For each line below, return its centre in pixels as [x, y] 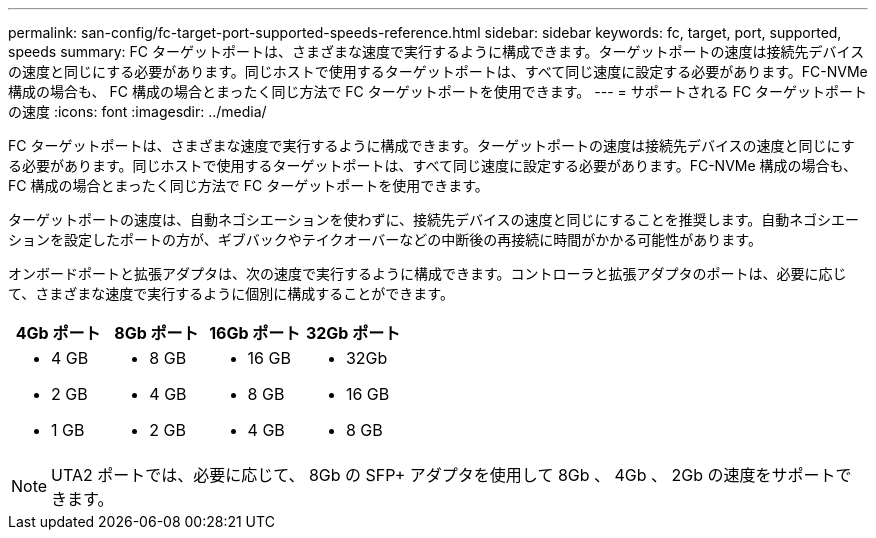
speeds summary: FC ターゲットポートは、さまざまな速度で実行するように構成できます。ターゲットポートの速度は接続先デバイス [436, 51]
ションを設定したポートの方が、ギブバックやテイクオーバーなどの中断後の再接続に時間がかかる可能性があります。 [385, 239]
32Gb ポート [353, 333]
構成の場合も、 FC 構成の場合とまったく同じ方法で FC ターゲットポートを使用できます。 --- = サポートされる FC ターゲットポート [438, 91]
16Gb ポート [255, 333]
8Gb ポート [156, 333]
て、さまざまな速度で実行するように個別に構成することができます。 [231, 293]
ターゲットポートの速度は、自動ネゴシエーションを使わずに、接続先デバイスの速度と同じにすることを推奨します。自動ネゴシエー [434, 219]
